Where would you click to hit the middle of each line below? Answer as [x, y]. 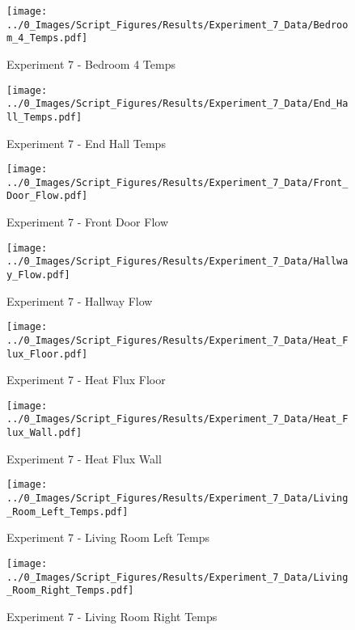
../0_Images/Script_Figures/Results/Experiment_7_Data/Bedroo [177, 25]
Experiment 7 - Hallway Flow [80, 300]
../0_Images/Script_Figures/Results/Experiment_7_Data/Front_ [177, 182]
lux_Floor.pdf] [47, 354]
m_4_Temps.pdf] [47, 38]
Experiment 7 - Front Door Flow [88, 222]
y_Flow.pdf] [38, 275]
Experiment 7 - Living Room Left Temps [108, 537]
